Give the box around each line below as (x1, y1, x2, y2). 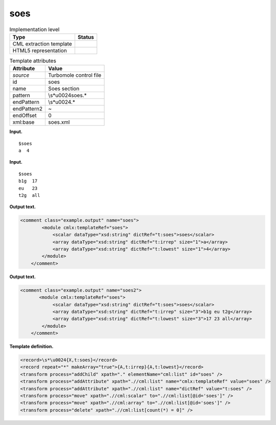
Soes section (48, 85, 80, 92)
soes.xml (48, 119, 70, 126)
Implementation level (9, 26, 60, 33)
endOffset (12, 112, 37, 119)
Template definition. (9, 343, 54, 350)
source (12, 72, 30, 79)
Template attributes (9, 57, 56, 64)
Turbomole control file (48, 72, 102, 79)
